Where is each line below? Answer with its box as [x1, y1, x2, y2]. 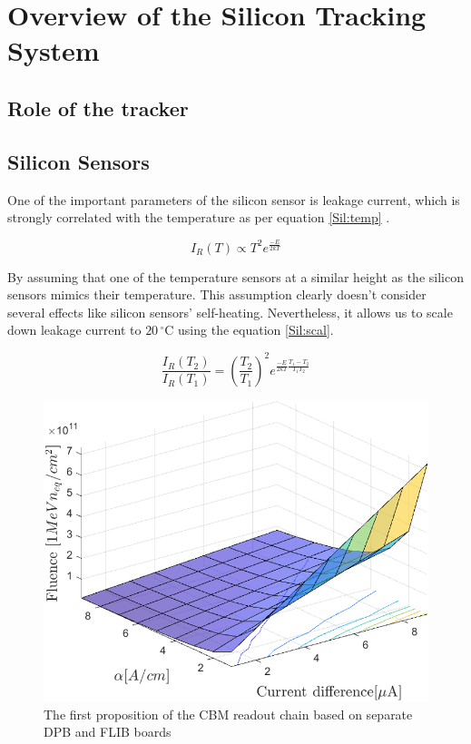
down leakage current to [7, 320, 142, 339]
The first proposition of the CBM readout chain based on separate [44, 704, 413, 723]
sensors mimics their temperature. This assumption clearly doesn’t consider [7, 285, 427, 304]
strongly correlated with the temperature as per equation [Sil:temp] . [7, 208, 390, 227]
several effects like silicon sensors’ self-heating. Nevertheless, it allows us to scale [7, 302, 453, 321]
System [7, 32, 100, 69]
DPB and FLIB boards [44, 722, 172, 741]
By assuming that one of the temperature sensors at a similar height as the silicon [7, 267, 464, 286]
